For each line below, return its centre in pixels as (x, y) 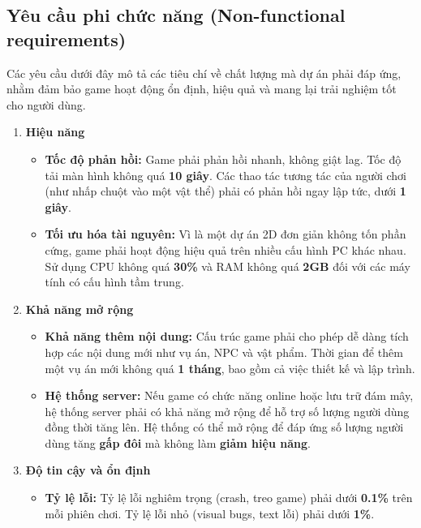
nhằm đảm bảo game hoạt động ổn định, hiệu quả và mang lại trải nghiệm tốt (202, 89)
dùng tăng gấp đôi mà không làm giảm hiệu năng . (178, 442)
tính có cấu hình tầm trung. (114, 282)
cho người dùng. (46, 104)
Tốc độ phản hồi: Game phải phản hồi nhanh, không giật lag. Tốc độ (223, 159)
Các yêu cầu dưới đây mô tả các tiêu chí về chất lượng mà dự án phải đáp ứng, (204, 73)
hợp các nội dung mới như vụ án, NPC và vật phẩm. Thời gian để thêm (224, 352)
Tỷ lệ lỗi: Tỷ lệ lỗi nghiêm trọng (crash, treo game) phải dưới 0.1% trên (229, 498)
